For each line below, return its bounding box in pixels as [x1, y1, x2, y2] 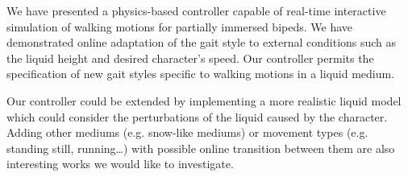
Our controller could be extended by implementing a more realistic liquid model [6, 92, 402, 109]
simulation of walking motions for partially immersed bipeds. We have [6, 18, 353, 35]
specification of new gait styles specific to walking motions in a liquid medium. [6, 65, 395, 82]
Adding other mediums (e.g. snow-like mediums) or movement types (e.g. [6, 124, 368, 141]
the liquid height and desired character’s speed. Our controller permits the [6, 49, 374, 66]
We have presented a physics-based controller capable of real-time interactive [6, 2, 386, 19]
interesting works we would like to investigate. [6, 155, 234, 172]
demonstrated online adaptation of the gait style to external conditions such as [6, 34, 397, 51]
